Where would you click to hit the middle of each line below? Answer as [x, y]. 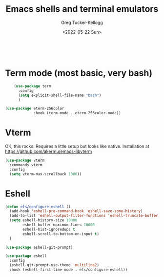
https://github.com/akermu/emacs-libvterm [49, 151]
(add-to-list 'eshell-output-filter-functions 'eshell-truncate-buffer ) [85, 216]
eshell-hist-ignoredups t [49, 229]
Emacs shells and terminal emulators [82, 9]
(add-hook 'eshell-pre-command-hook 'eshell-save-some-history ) [76, 211]
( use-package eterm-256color [35, 108]
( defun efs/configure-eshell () [38, 207]
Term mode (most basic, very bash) [79, 73]
